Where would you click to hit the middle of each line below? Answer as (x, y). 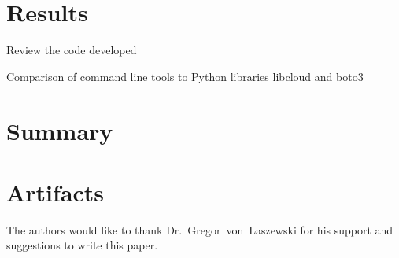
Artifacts (55, 192)
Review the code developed (72, 50)
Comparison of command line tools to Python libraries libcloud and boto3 (185, 76)
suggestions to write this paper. (82, 245)
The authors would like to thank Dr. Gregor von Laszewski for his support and (200, 229)
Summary (60, 130)
